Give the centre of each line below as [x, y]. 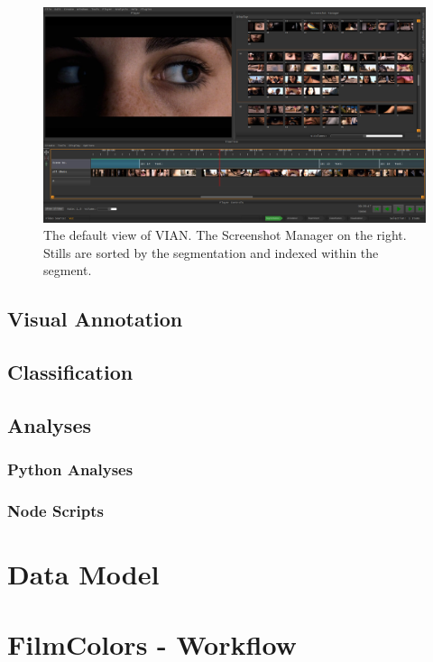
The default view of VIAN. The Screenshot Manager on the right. [225, 235]
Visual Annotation [95, 319]
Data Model [83, 574]
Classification [70, 372]
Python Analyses [70, 469]
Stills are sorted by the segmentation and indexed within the [211, 252]
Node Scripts [55, 510]
